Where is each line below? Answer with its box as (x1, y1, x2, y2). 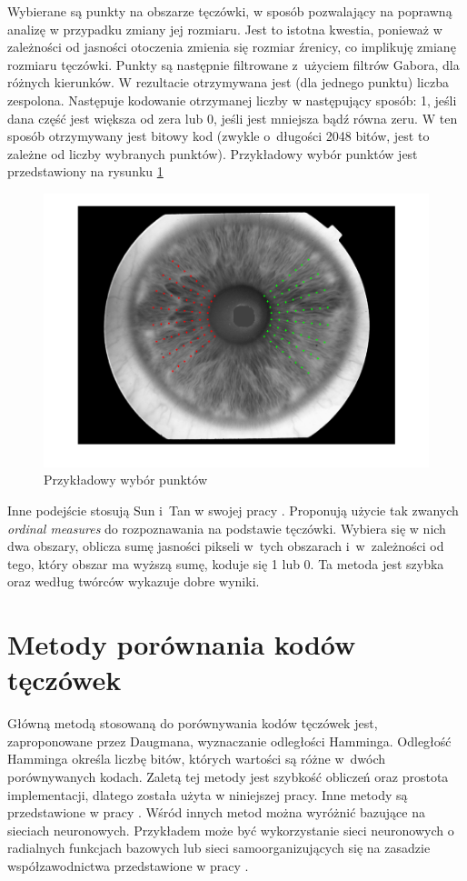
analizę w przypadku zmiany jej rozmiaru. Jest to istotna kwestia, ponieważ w (7, 19, 442, 38)
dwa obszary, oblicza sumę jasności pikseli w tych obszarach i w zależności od (7, 536, 444, 556)
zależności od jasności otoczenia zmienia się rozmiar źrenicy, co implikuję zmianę (7, 37, 456, 56)
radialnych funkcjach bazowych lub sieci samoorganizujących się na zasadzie (7, 838, 431, 857)
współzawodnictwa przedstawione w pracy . (7, 856, 249, 875)
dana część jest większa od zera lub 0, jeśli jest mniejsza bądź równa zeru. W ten (7, 108, 458, 127)
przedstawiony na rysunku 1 (7, 162, 164, 181)
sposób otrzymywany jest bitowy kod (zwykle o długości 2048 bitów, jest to (7, 126, 430, 145)
